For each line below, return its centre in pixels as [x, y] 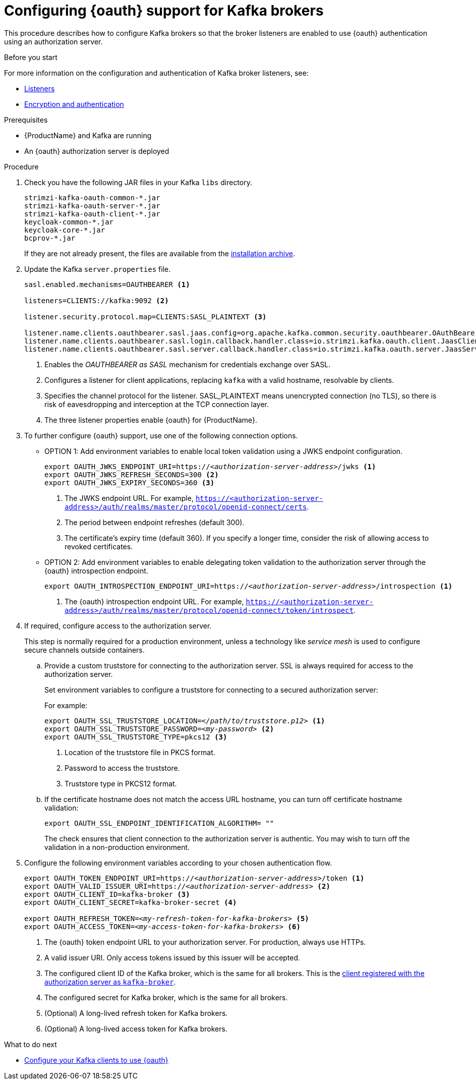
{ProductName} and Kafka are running [88, 135]
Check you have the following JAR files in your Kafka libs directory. [138, 182]
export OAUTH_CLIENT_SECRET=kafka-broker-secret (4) [131, 902]
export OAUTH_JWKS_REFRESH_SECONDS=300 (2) [132, 474]
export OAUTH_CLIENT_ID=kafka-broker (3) [107, 894]
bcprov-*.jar [50, 238]
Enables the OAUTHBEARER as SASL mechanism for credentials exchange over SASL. [188, 364]
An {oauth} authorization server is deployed [97, 151]
